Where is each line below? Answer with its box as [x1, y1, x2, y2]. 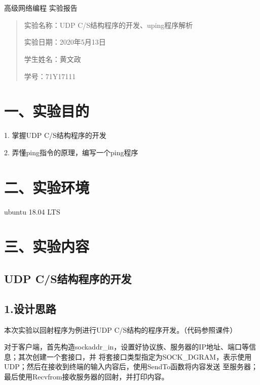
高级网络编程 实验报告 [4, 3, 78, 13]
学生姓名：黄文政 [24, 53, 81, 64]
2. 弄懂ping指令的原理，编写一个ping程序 [4, 147, 138, 157]
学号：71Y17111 [24, 71, 76, 81]
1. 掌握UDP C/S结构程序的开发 [4, 130, 106, 141]
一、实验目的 [4, 100, 90, 121]
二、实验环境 [4, 177, 90, 197]
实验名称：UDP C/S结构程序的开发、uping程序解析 [24, 19, 193, 30]
